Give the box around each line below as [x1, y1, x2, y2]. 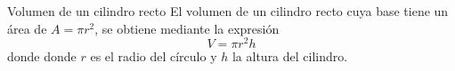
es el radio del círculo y [90, 47, 217, 66]
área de [7, 19, 47, 37]
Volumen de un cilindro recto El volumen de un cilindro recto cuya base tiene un [7, 2, 449, 20]
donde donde [7, 47, 77, 66]
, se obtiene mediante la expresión [94, 19, 280, 37]
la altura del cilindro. [232, 47, 348, 66]
